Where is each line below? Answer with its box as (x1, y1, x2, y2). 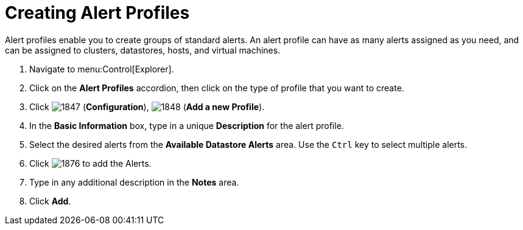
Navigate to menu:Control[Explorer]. (29, 63, 174, 74)
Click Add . (29, 195, 71, 206)
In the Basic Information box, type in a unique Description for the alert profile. (29, 120, 344, 131)
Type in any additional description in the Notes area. (29, 176, 239, 187)
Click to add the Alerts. (29, 158, 152, 169)
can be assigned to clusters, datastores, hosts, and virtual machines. (5, 44, 281, 55)
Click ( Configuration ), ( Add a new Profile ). (29, 101, 265, 112)
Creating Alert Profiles (5, 2, 190, 23)
